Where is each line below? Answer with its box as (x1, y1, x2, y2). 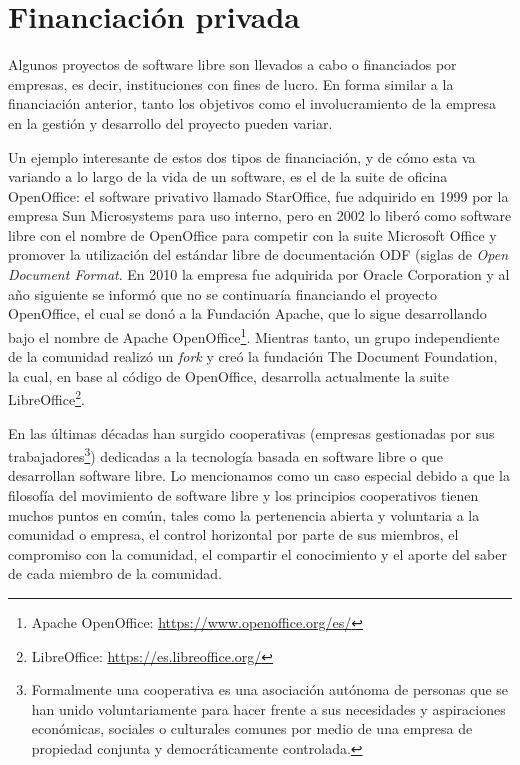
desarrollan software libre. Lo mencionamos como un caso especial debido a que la (8, 465, 510, 486)
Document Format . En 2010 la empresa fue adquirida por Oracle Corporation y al (8, 264, 510, 285)
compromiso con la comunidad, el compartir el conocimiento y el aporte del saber (8, 543, 507, 564)
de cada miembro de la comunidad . (8, 563, 222, 584)
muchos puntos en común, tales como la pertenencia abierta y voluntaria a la (8, 504, 480, 525)
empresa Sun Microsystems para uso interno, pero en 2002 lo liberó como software (8, 205, 512, 226)
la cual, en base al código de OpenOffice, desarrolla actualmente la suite (8, 365, 449, 386)
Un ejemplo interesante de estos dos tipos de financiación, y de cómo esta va (8, 146, 476, 167)
